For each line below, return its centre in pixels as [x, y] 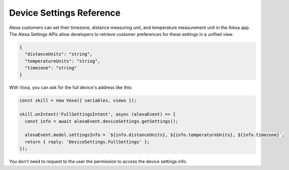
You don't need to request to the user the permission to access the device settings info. [98, 162]
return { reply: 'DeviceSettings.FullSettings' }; [87, 142]
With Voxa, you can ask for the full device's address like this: [71, 87]
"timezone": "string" [51, 68]
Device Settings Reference [65, 13]
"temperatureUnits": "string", [63, 61]
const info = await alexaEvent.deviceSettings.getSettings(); [102, 121]
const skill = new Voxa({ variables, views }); [78, 100]
